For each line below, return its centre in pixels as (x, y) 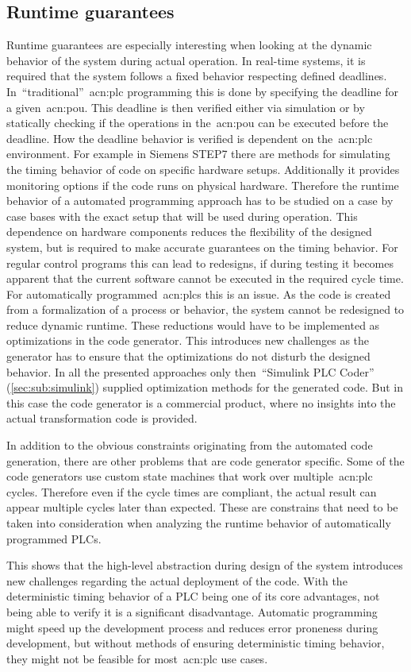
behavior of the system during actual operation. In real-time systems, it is (186, 60)
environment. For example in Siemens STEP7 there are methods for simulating (198, 154)
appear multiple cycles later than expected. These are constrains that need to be (202, 507)
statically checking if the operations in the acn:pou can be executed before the (198, 123)
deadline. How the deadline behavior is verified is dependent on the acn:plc (190, 138)
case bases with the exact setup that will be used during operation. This (182, 216)
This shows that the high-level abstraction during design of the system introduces (205, 565)
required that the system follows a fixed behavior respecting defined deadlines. (197, 76)
